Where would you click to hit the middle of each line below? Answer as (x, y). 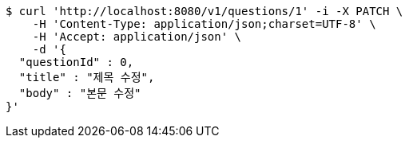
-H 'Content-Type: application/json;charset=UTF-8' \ (204, 24)
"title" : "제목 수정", (87, 77)
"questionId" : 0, (76, 62)
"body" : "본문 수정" (80, 93)
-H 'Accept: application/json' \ (137, 37)
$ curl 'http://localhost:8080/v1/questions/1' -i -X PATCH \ (204, 11)
